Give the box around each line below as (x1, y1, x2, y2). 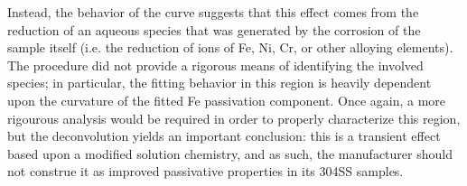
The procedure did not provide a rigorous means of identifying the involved (7, 55, 424, 74)
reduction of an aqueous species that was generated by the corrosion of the (7, 20, 421, 39)
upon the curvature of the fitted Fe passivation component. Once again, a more (7, 90, 446, 109)
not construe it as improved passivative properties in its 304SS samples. (7, 162, 404, 181)
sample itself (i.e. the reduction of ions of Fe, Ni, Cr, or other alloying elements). (7, 38, 453, 57)
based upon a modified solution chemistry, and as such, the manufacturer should (7, 144, 453, 163)
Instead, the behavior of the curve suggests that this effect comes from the (7, 3, 419, 21)
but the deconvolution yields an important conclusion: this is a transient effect (7, 126, 441, 145)
